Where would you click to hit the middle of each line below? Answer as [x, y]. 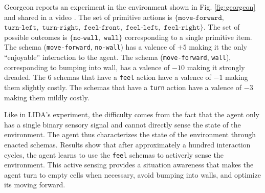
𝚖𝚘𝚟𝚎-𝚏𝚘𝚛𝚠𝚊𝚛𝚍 [200, 18]
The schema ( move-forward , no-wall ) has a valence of [90, 47]
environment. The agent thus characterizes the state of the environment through [130, 134]
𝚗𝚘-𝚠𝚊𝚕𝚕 [86, 38]
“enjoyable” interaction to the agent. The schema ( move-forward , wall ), [118, 57]
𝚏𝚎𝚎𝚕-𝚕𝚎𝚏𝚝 [142, 28]
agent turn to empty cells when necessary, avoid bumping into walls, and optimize [133, 174]
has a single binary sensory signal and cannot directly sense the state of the [123, 124]
